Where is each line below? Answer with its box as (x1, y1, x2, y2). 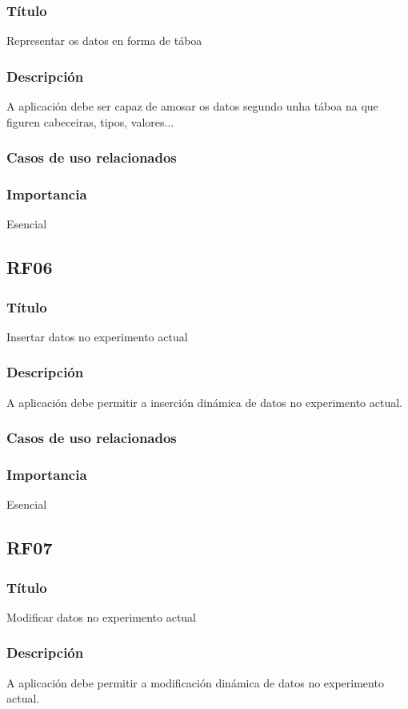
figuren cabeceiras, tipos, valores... (6, 113, 174, 130)
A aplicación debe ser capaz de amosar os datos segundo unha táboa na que (6, 98, 378, 115)
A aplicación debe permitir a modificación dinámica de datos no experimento (6, 674, 384, 691)
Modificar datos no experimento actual (6, 608, 197, 625)
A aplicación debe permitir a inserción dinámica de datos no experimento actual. (6, 393, 402, 410)
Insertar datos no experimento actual (6, 328, 188, 344)
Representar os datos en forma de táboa (6, 32, 202, 49)
